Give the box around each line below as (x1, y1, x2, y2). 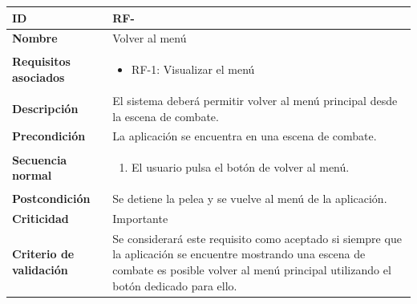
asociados (12, 68, 65, 85)
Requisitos (12, 53, 71, 70)
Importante (112, 210, 168, 226)
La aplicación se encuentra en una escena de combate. (112, 128, 377, 144)
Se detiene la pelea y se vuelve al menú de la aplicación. (112, 190, 387, 207)
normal (12, 167, 52, 184)
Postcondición (12, 190, 91, 207)
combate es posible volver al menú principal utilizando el (112, 261, 391, 278)
